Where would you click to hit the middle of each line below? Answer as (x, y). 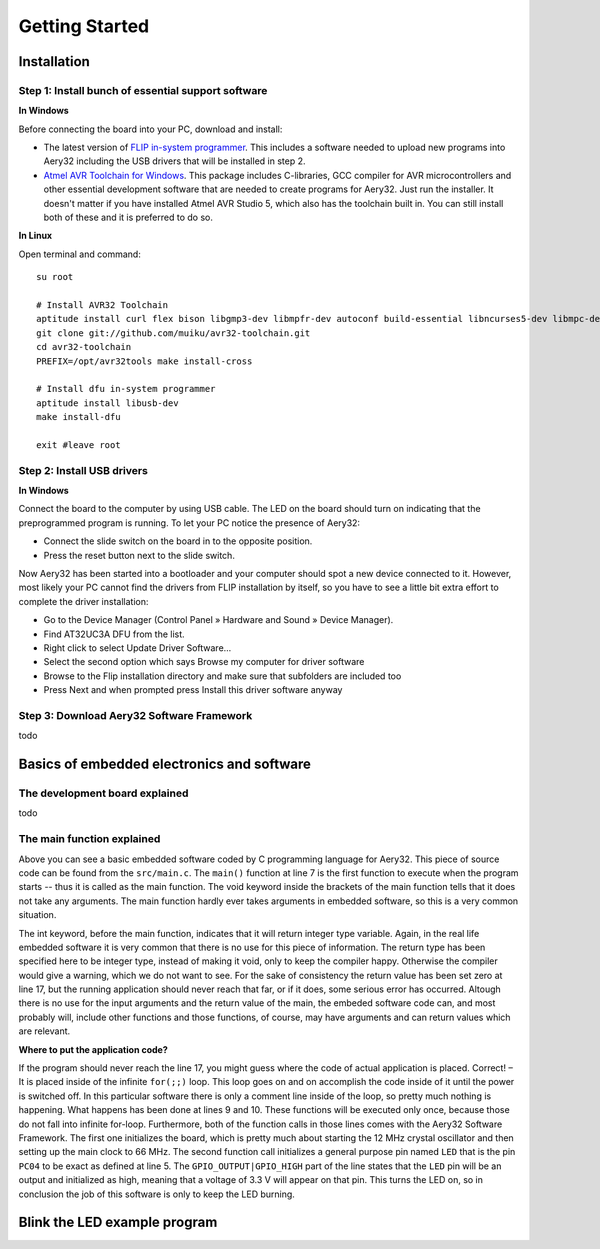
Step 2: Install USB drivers (83, 470)
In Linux (35, 236)
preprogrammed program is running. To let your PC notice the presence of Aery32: (189, 522)
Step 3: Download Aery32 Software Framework (135, 715)
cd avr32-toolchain (84, 347)
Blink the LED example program (118, 1222)
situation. (37, 915)
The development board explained (103, 793)
